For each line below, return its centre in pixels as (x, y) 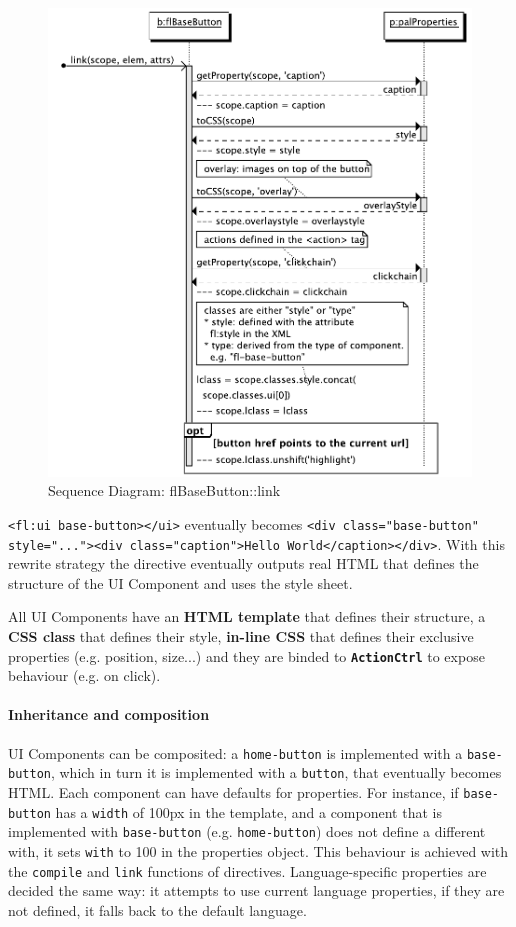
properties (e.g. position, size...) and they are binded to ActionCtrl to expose (246, 655)
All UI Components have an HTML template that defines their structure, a (247, 616)
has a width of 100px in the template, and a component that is (248, 811)
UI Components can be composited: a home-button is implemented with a (235, 752)
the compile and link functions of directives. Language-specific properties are (247, 870)
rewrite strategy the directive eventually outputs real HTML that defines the (243, 563)
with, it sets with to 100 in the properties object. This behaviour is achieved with (258, 850)
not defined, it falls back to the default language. (157, 909)
